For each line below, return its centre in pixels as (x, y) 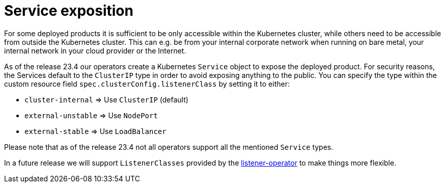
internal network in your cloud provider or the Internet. (95, 50)
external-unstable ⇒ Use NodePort (91, 115)
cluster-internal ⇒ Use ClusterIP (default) (106, 99)
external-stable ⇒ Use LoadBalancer (95, 131)
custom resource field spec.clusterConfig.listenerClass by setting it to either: (147, 84)
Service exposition (69, 11)
